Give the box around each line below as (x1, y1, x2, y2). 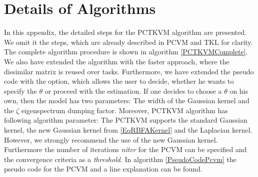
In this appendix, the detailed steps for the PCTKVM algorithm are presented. (4, 27, 246, 37)
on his (229, 85, 248, 96)
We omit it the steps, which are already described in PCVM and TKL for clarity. (4, 36, 253, 47)
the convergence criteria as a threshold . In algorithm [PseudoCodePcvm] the (4, 154, 236, 164)
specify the (4, 85, 37, 96)
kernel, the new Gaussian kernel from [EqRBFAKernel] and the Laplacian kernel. (4, 125, 252, 135)
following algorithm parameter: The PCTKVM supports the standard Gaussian (4, 115, 247, 125)
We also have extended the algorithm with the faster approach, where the (4, 56, 229, 66)
